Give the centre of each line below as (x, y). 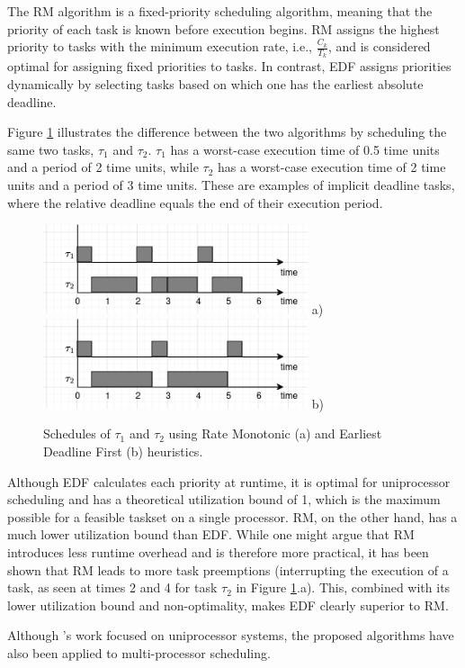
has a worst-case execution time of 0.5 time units (305, 149)
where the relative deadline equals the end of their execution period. (195, 202)
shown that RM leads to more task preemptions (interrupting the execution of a (228, 569)
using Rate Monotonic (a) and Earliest (275, 433)
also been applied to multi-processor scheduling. (139, 652)
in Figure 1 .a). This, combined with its (343, 587)
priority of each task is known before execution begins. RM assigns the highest (224, 28)
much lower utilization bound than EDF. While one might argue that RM (211, 534)
